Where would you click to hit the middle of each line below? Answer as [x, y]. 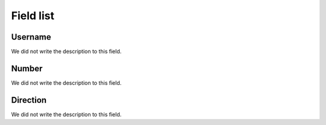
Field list [33, 16]
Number [27, 68]
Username [31, 37]
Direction [29, 100]
